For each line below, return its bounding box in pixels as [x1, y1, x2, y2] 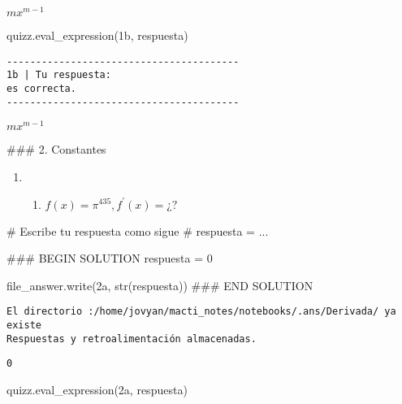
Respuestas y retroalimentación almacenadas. [6, 332, 257, 345]
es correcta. [6, 82, 76, 94]
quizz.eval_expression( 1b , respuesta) [6, 27, 188, 44]
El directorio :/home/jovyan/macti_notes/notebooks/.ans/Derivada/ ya [6, 306, 396, 318]
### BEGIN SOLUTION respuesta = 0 [6, 250, 213, 267]
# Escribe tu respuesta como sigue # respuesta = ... [6, 222, 269, 239]
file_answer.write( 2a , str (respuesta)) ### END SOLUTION [6, 276, 313, 293]
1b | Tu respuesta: [6, 69, 111, 81]
